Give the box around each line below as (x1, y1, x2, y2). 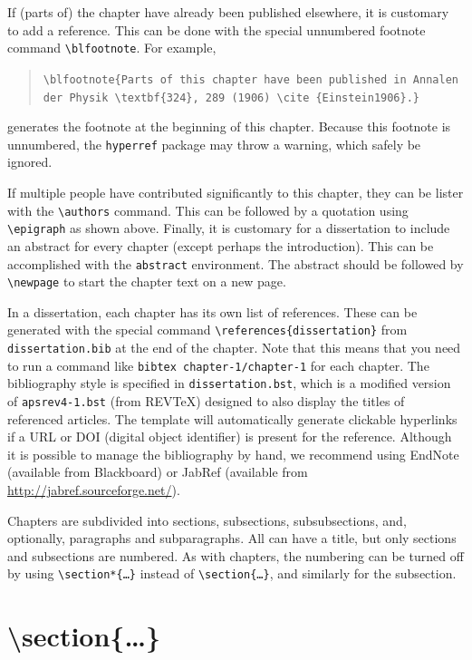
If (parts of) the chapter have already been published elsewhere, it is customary (7, 3, 449, 21)
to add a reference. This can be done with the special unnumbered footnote (7, 20, 426, 39)
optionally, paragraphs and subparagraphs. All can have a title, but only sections (7, 529, 457, 548)
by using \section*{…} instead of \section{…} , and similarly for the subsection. (7, 564, 457, 583)
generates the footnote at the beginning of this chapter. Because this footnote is (7, 117, 451, 136)
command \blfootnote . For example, (7, 38, 217, 57)
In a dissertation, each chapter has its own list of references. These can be (7, 302, 418, 321)
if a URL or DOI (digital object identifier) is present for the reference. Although (7, 427, 452, 446)
